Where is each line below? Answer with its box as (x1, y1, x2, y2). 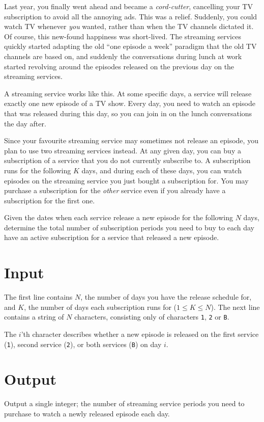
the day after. (4, 118, 46, 128)
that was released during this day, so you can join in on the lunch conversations (4, 108, 252, 118)
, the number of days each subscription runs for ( (24, 301, 177, 312)
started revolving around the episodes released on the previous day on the (4, 61, 234, 71)
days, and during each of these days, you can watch (81, 165, 242, 175)
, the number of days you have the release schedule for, (80, 292, 252, 302)
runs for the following (4, 165, 71, 175)
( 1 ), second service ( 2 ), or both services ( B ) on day (4, 338, 162, 349)
